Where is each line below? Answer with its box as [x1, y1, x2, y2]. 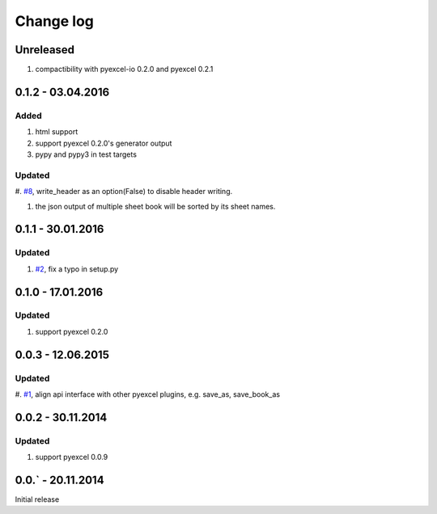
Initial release [15, 495, 60, 504]
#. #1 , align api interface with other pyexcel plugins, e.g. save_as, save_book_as [15, 390, 281, 399]
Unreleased [15, 43, 75, 57]
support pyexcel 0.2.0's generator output [35, 138, 172, 148]
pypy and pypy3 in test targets [35, 150, 138, 159]
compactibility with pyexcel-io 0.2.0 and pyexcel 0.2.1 [35, 65, 214, 74]
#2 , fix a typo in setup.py [35, 263, 119, 274]
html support [35, 127, 78, 137]
